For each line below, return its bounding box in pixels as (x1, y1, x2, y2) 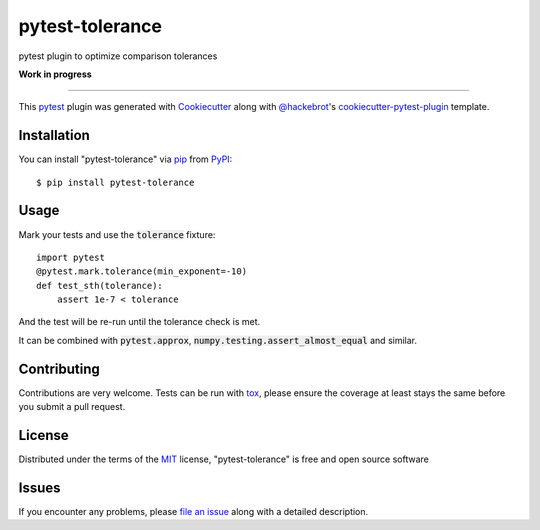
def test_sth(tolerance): (36, 280, 164, 291)
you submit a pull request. (18, 401, 126, 413)
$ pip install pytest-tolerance (36, 176, 195, 188)
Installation (18, 127, 90, 144)
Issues (18, 479, 61, 496)
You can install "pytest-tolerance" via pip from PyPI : (18, 153, 233, 165)
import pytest (36, 251, 105, 263)
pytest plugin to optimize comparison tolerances (18, 50, 218, 62)
